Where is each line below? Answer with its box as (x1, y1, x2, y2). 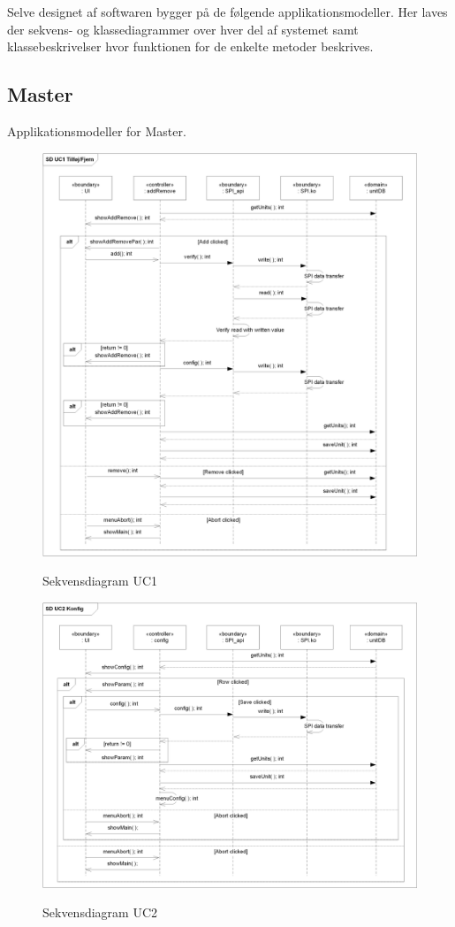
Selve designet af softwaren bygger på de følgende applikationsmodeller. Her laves (7, 3, 448, 20)
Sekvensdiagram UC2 (42, 903, 158, 922)
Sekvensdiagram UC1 (42, 571, 158, 590)
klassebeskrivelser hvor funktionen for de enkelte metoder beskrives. (7, 37, 374, 56)
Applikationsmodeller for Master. (7, 121, 186, 140)
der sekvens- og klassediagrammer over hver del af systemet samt (7, 19, 359, 38)
